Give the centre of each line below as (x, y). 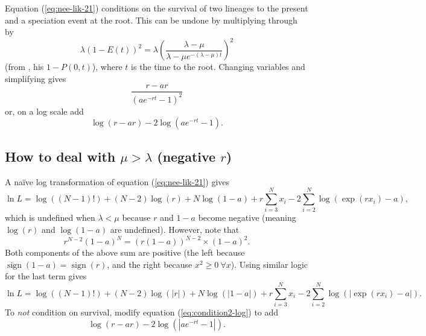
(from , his (24, 67)
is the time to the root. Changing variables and (218, 67)
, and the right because (150, 264)
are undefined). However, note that (175, 229)
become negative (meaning (247, 217)
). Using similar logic (269, 264)
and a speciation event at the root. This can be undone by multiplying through (151, 20)
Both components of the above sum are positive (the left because (125, 252)
